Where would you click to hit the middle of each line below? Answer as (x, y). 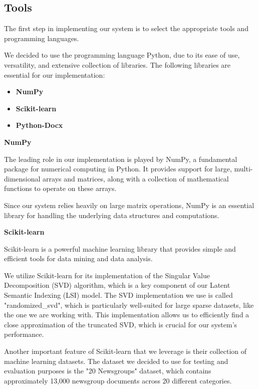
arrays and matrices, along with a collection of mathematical (136, 178)
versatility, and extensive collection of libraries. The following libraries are (117, 64)
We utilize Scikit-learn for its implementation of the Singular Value (107, 275)
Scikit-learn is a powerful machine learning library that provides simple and (120, 248)
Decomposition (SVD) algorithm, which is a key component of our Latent (117, 285)
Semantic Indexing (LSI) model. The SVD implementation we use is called (118, 295)
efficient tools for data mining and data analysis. (78, 258)
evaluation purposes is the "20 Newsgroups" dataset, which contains (108, 371)
